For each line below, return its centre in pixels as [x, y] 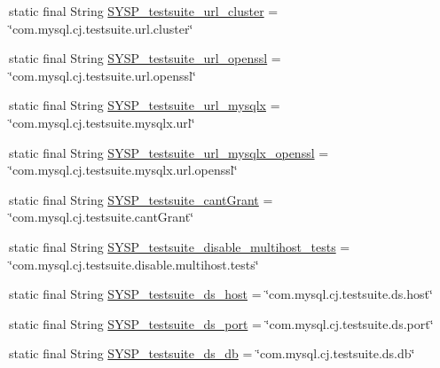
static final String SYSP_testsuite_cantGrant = [141, 199]
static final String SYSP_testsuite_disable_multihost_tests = [180, 246]
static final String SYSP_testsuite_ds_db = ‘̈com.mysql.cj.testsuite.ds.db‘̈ [212, 353]
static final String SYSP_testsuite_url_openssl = [145, 58]
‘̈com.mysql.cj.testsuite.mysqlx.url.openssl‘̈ [123, 170]
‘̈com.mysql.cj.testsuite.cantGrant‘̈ [102, 217]
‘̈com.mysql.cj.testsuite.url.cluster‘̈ [101, 28]
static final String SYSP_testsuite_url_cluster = [144, 11]
